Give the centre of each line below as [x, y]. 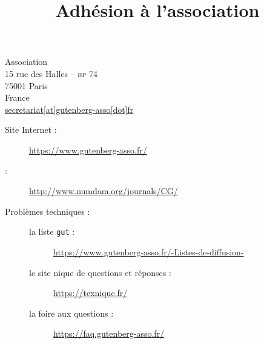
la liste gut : [52, 231]
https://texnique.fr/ [91, 293]
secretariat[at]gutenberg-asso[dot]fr [69, 109]
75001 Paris [26, 85]
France [17, 97]
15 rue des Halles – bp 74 [51, 73]
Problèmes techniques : [48, 211]
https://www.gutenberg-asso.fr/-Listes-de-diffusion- [149, 251]
